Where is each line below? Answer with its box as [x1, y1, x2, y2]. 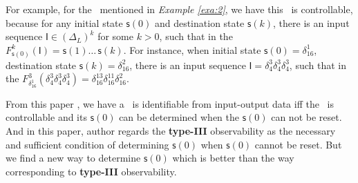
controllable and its [6, 110, 87, 124]
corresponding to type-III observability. [6, 164, 177, 178]
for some [97, 29, 133, 44]
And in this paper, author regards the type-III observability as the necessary [6, 124, 336, 137]
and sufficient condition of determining [6, 137, 169, 151]
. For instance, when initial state [123, 42, 261, 57]
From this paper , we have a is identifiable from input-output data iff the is [6, 96, 335, 110]
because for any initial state [6, 15, 123, 30]
